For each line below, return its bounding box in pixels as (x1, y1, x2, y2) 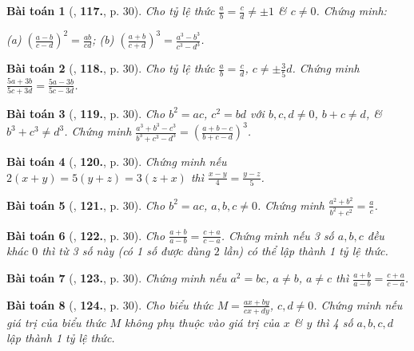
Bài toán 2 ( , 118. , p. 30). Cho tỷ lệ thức (6, 60, 215, 77)
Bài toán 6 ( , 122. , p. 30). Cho (6, 227, 165, 243)
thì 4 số (316, 314, 353, 330)
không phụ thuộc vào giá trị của (124, 314, 280, 330)
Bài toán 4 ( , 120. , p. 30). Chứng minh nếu (6, 152, 227, 169)
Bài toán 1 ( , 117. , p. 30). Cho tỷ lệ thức (6, 2, 215, 18)
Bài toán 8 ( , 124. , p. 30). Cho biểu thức (6, 296, 213, 313)
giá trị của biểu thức (6, 314, 106, 330)
